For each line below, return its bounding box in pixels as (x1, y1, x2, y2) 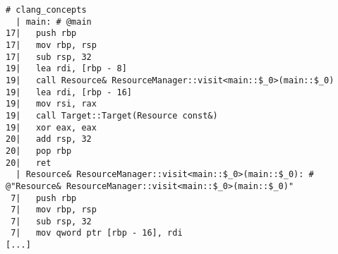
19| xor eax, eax (6, 122, 97, 133)
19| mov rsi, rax (6, 99, 97, 109)
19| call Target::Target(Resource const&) (6, 110, 218, 121)
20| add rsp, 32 (6, 134, 92, 145)
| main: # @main (16, 16, 92, 27)
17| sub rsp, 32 (6, 52, 92, 62)
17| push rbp (6, 28, 77, 39)
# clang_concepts (6, 5, 87, 15)
